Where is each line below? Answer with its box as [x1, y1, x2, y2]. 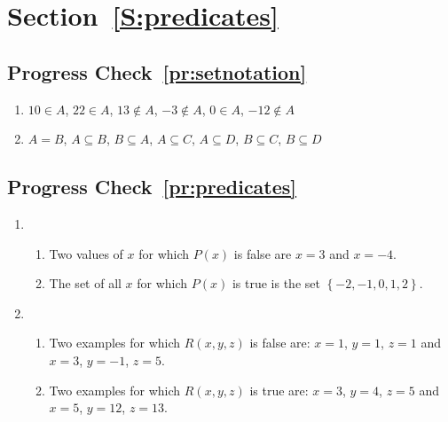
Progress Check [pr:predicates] [7, 173, 297, 200]
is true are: [249, 380, 309, 399]
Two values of [49, 244, 123, 262]
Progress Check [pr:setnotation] [7, 58, 307, 85]
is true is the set [232, 274, 320, 293]
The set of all [49, 274, 122, 293]
